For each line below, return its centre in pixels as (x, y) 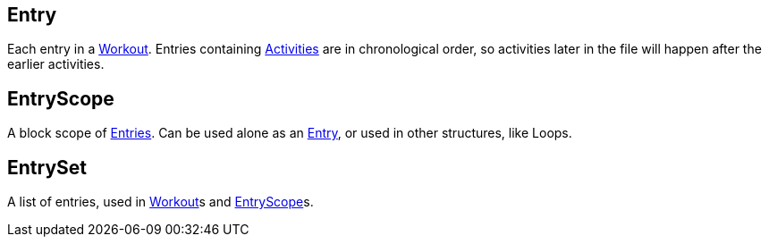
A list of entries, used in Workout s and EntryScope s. (161, 202)
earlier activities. (56, 64)
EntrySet (47, 167)
